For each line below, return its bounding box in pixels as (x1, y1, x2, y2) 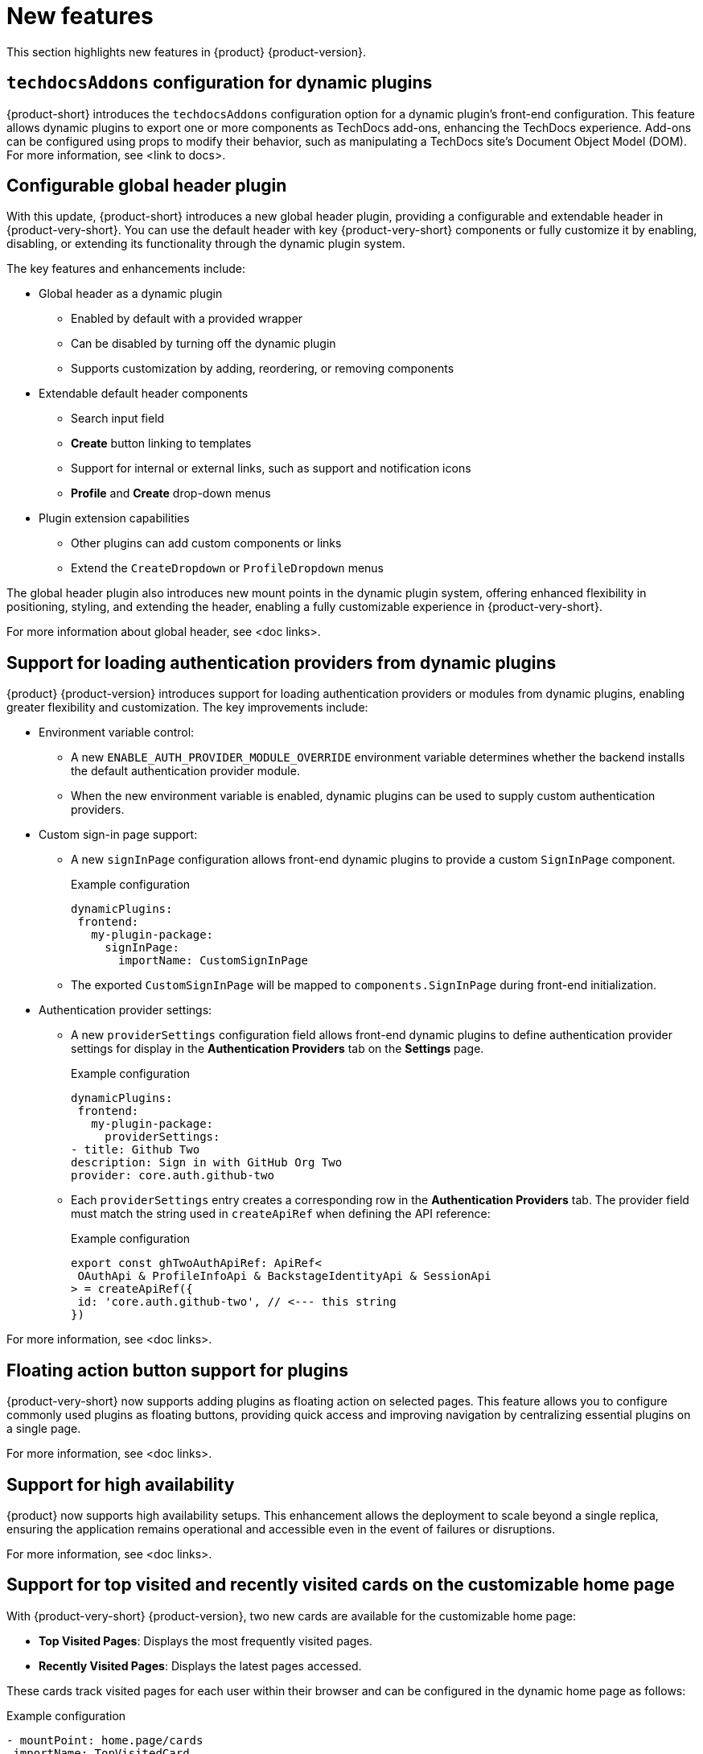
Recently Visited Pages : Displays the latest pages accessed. (39, 1658, 362, 1673)
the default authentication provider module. (71, 764, 300, 778)
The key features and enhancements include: (6, 262, 246, 276)
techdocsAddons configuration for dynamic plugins (6, 72, 433, 93)
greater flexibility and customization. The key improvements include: (6, 700, 368, 715)
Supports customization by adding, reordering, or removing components (71, 361, 454, 376)
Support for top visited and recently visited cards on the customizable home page (6, 1574, 675, 1595)
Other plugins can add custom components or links (71, 536, 342, 551)
